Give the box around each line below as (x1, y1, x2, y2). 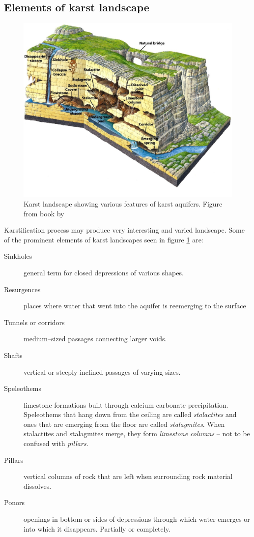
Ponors (4, 497, 25, 507)
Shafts (4, 350, 23, 360)
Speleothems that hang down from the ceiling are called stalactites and (24, 409, 237, 419)
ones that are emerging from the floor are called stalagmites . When (24, 418, 225, 429)
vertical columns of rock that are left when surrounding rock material (24, 471, 233, 481)
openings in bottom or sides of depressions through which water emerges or (24, 514, 250, 524)
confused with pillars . (24, 438, 88, 448)
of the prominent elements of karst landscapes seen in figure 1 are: (4, 234, 203, 244)
